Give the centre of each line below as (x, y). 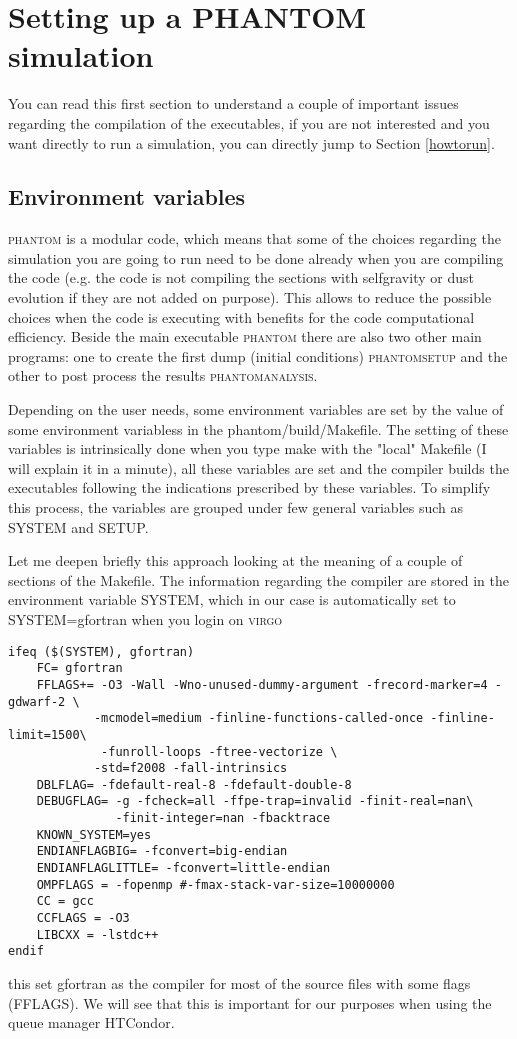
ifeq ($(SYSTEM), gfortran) (101, 651)
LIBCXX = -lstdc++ (97, 934)
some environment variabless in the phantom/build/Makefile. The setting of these (258, 428)
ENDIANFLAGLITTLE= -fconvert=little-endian (183, 868)
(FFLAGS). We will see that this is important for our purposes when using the (250, 1002)
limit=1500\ (47, 734)
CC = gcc (65, 901)
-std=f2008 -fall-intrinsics (190, 768)
